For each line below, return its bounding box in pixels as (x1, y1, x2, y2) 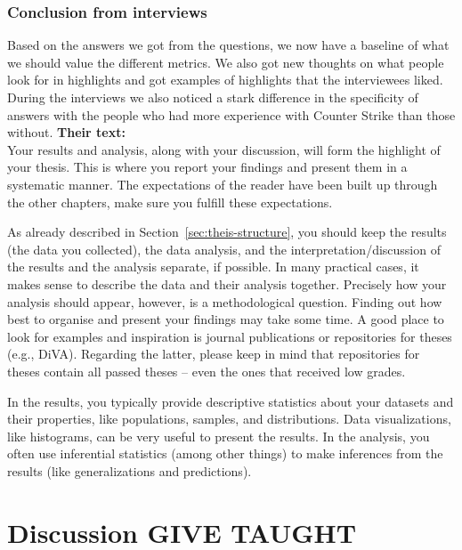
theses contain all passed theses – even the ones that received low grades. (7, 361, 406, 380)
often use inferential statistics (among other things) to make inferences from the (7, 444, 443, 463)
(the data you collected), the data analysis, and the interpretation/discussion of (7, 239, 441, 258)
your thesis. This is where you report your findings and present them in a (7, 158, 408, 176)
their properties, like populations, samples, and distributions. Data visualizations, (7, 409, 451, 428)
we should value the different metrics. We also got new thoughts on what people (7, 53, 444, 71)
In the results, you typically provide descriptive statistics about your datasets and (7, 392, 454, 410)
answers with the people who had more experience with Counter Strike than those (7, 105, 456, 124)
